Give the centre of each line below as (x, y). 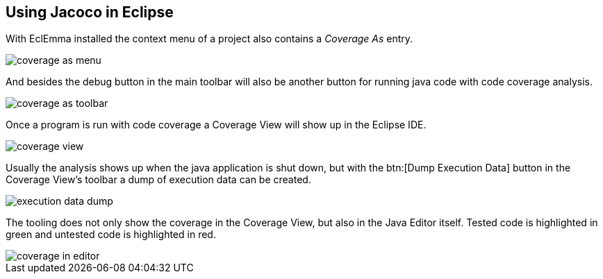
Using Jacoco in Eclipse (90, 12)
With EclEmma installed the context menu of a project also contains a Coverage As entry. (209, 39)
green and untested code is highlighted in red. (111, 235)
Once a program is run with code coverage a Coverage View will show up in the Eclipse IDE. (216, 125)
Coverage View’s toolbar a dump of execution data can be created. (158, 180)
